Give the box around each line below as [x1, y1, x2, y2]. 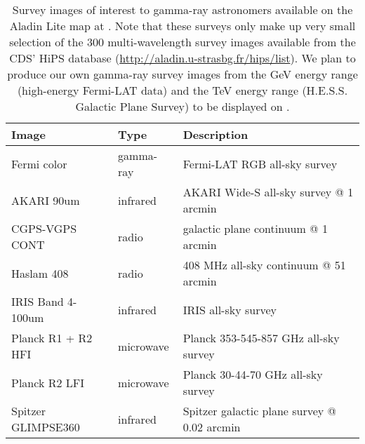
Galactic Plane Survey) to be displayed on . [75, 98, 290, 114]
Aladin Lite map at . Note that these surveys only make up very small [9, 18, 356, 34]
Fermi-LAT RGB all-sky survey [182, 155, 338, 172]
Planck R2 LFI [11, 374, 85, 391]
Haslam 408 [11, 264, 69, 281]
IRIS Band [11, 293, 64, 309]
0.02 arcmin [182, 419, 241, 435]
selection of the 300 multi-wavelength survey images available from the [9, 34, 356, 50]
